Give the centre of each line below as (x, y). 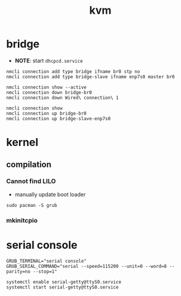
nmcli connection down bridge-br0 (49, 92)
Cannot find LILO (31, 181)
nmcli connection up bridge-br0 (46, 113)
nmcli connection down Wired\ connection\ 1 (62, 97)
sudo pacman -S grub (32, 205)
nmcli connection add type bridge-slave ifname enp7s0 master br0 (90, 77)
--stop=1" (45, 271)
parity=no (19, 271)
